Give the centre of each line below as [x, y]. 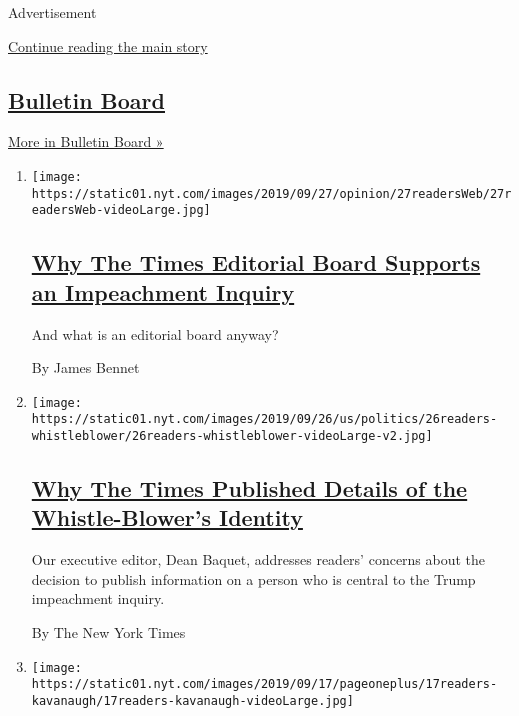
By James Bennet [85, 367]
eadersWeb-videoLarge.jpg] [121, 210]
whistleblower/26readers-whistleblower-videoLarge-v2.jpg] [232, 436]
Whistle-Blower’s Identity [167, 517]
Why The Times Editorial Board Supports [256, 262]
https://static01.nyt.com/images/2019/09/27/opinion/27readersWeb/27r [271, 193]
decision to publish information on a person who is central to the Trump [253, 578]
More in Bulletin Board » [86, 141]
